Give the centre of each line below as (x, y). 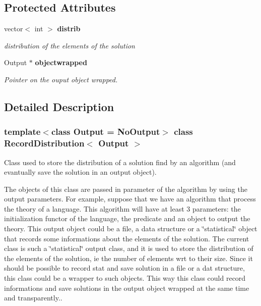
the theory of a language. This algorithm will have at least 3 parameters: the (122, 208)
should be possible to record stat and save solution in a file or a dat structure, (124, 268)
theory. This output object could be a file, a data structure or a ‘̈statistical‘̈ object (131, 228)
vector (14, 29)
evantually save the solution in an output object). (80, 172)
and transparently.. (33, 298)
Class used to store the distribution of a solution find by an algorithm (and (120, 162)
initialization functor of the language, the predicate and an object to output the (127, 218)
